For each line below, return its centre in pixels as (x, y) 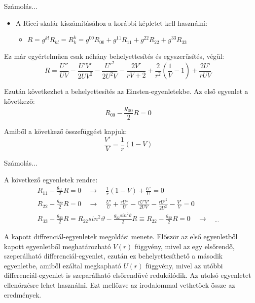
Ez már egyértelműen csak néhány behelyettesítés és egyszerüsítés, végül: (114, 56)
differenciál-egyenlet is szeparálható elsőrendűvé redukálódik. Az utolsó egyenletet (127, 275)
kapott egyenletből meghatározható (57, 246)
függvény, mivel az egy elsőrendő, (184, 246)
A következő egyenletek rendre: (51, 179)
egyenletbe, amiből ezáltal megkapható (63, 265)
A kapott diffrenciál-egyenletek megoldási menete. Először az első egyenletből (121, 236)
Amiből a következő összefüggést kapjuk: (66, 131)
